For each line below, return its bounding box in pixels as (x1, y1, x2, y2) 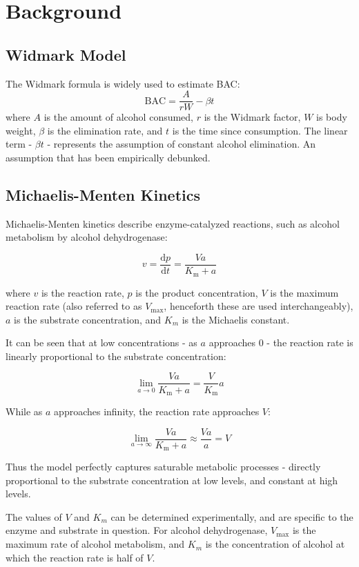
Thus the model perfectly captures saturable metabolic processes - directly (6, 459, 321, 474)
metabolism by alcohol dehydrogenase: (6, 230, 168, 244)
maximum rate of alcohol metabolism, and (6, 537, 185, 551)
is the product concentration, (135, 285, 258, 299)
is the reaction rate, (41, 285, 124, 299)
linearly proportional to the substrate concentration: (6, 348, 226, 363)
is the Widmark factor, (204, 110, 301, 124)
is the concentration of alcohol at (205, 537, 345, 551)
